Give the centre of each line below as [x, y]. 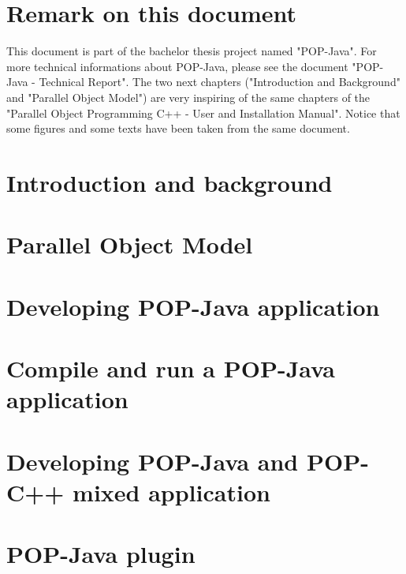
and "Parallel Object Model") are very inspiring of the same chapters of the [188, 97]
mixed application [171, 491]
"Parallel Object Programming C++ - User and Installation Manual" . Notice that [203, 113]
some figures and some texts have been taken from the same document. [178, 128]
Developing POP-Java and [153, 461]
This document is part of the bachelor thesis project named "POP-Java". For [192, 51]
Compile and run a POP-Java [171, 368]
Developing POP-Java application [193, 306]
